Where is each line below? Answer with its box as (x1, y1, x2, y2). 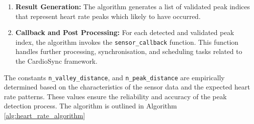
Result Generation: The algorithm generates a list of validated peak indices (15, 1, 250, 11)
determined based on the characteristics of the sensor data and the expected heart (4, 82, 250, 92)
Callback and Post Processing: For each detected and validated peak (15, 27, 234, 37)
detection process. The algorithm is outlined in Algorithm (4, 101, 177, 111)
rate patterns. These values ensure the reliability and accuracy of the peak (4, 91, 227, 101)
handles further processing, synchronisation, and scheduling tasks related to (15, 46, 242, 56)
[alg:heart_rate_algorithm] (4, 110, 85, 121)
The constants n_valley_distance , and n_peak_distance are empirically (4, 72, 225, 82)
